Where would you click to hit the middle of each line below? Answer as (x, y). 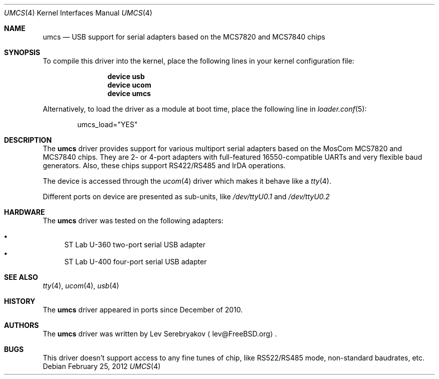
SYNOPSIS (22, 52)
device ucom (129, 85)
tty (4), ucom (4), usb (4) (81, 286)
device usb (126, 76)
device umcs (129, 93)
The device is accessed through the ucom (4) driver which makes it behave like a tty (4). (187, 181)
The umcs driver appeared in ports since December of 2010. (143, 310)
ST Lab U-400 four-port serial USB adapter (136, 262)
